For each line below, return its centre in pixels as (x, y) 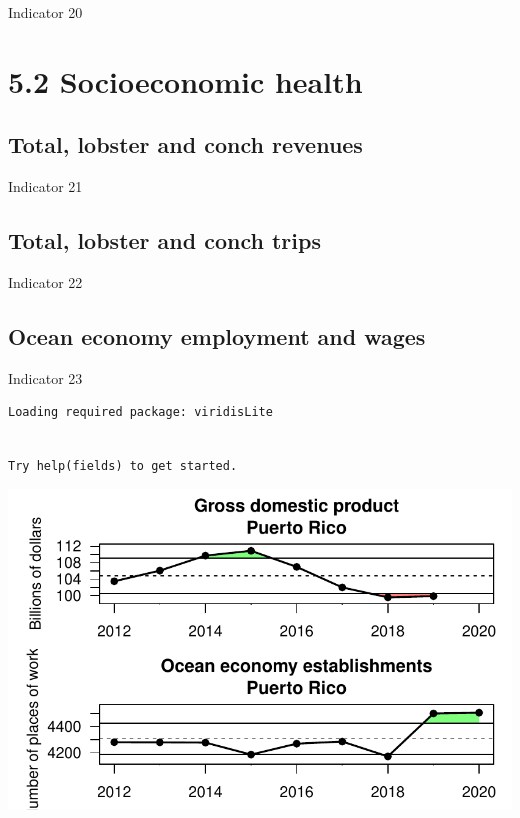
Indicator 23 (45, 377)
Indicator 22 (45, 281)
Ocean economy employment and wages (217, 335)
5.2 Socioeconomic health (185, 80)
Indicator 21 (45, 186)
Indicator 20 (45, 12)
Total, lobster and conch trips (164, 240)
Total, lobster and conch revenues (185, 144)
